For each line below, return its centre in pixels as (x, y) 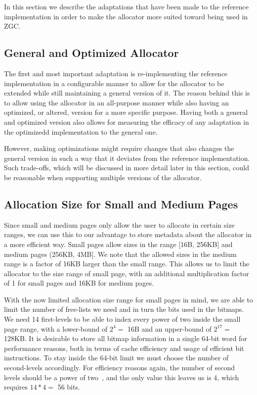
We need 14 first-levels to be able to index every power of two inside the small (122, 319)
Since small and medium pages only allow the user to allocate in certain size (119, 224)
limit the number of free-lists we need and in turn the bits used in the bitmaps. (124, 309)
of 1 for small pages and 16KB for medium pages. (79, 283)
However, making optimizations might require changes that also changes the (119, 148)
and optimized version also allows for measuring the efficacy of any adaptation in (127, 122)
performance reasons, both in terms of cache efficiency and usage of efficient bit (124, 348)
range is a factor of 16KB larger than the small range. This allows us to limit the (127, 264)
